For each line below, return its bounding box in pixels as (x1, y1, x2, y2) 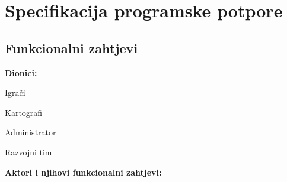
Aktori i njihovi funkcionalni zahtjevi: (5, 165, 162, 178)
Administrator (5, 126, 56, 138)
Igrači (5, 86, 25, 99)
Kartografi (5, 106, 43, 118)
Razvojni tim (5, 145, 52, 158)
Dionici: (5, 66, 37, 79)
